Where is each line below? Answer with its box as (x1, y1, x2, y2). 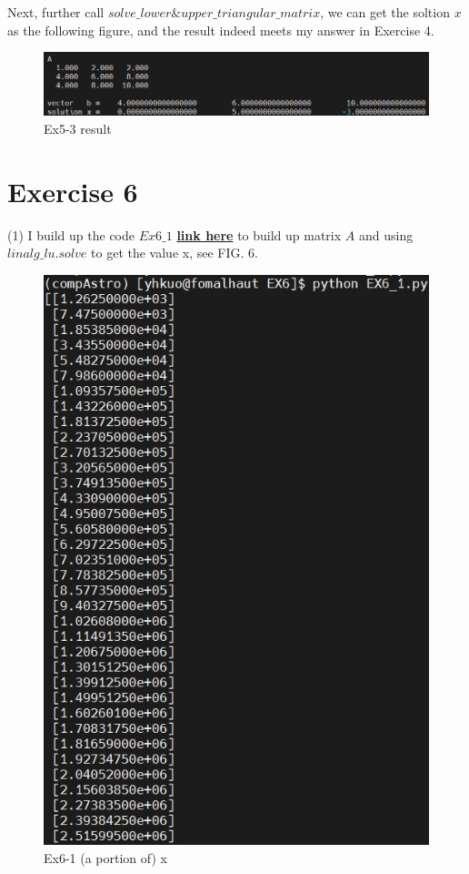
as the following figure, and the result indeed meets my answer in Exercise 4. (7, 20, 434, 39)
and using (358, 225, 414, 244)
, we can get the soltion (320, 3, 450, 21)
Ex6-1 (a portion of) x (44, 848, 167, 867)
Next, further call (7, 3, 105, 21)
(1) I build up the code (7, 225, 135, 244)
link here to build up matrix (176, 225, 342, 244)
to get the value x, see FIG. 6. (91, 243, 258, 262)
